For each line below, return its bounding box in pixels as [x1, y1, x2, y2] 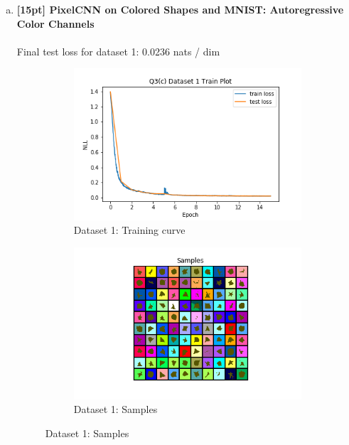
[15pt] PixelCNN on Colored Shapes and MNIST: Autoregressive [16, 2, 344, 16]
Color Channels [16, 16, 95, 31]
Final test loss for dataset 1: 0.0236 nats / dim [16, 43, 220, 58]
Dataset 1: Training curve [73, 222, 186, 237]
